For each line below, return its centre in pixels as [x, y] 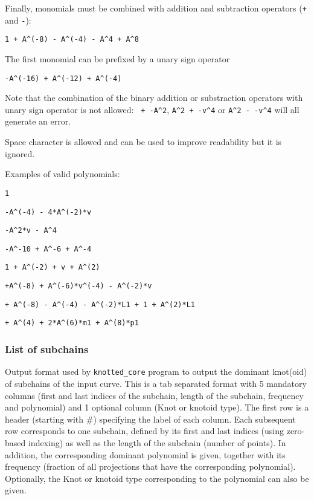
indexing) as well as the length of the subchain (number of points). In [157, 442]
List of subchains [47, 349]
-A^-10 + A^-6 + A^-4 [48, 249]
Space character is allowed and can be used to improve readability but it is [143, 142]
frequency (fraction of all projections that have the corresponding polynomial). [150, 466]
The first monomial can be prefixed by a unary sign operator [117, 58]
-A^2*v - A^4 [31, 231]
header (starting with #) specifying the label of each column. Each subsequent [150, 419]
